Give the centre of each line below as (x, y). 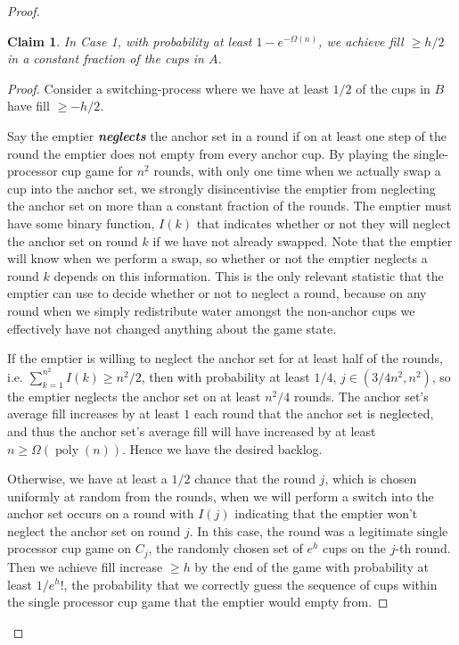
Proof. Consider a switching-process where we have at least (168, 88)
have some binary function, (81, 223)
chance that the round (255, 479)
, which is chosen (371, 479)
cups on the (354, 548)
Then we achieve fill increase (85, 566)
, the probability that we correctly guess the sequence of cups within (250, 584)
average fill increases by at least (94, 413)
